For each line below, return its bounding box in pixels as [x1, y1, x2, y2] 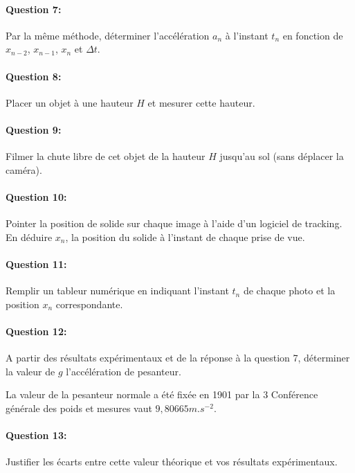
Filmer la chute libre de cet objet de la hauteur [6, 149, 206, 163]
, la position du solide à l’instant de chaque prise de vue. [65, 229, 305, 244]
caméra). [6, 162, 42, 177]
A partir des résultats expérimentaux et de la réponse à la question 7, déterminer [6, 350, 350, 365]
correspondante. [55, 296, 123, 311]
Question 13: [6, 428, 67, 443]
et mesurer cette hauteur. [147, 95, 255, 109]
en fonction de [282, 28, 343, 42]
